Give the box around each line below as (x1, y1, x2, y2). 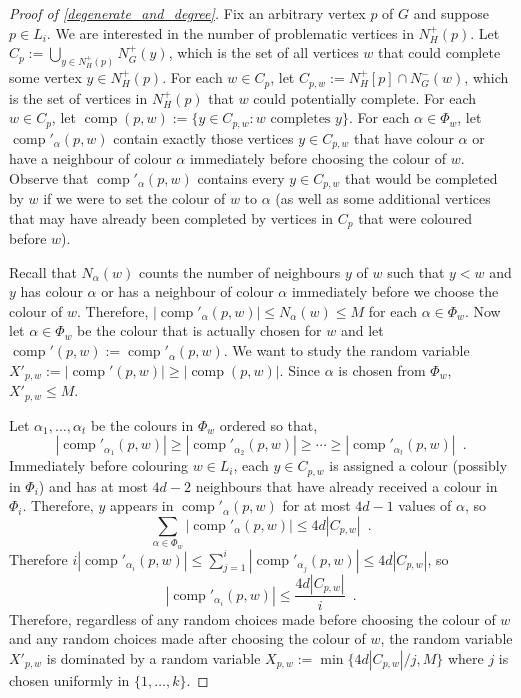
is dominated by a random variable (46, 647, 261, 668)
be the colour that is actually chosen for (77, 320, 322, 341)
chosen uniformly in (9, 669, 130, 690)
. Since (279, 359, 321, 380)
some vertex (9, 67, 82, 88)
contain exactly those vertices (113, 127, 294, 148)
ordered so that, (219, 414, 318, 435)
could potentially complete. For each (253, 87, 477, 108)
